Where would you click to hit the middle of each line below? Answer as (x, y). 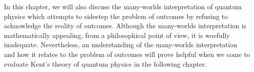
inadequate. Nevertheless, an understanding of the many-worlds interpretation (121, 45)
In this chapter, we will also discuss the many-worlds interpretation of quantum (123, 6)
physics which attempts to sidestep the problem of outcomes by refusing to (116, 16)
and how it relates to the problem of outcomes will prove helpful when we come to (127, 54)
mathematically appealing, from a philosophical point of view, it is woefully (117, 35)
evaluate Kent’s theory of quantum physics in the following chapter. (106, 63)
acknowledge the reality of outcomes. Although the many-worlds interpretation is (125, 26)
